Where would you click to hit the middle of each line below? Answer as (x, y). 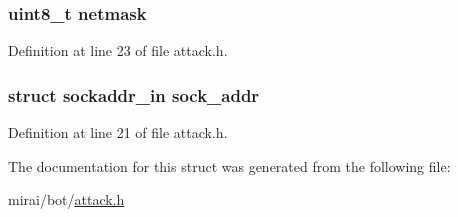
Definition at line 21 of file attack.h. (118, 132)
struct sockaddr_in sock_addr (134, 94)
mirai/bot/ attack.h (66, 199)
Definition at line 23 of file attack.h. (118, 50)
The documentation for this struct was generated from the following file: (229, 165)
